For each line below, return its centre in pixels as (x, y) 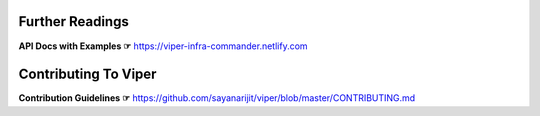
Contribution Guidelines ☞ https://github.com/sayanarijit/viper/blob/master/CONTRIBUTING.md (217, 98)
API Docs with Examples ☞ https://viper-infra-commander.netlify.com (163, 46)
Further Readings (73, 21)
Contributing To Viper (87, 74)
